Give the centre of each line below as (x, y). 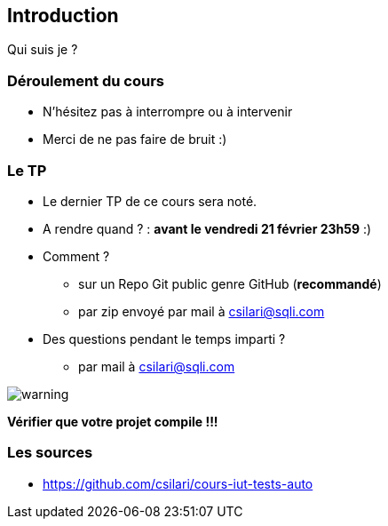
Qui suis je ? (43, 50)
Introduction (63, 16)
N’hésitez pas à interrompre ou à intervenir (168, 112)
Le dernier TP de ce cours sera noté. (150, 201)
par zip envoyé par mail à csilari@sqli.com (202, 311)
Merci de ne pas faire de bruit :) (135, 139)
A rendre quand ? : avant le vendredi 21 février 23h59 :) (207, 228)
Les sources (50, 453)
